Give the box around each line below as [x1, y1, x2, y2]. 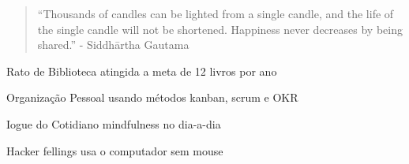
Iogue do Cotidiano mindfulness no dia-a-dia [6, 115, 221, 132]
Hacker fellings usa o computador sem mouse [6, 142, 223, 158]
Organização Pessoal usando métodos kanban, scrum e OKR [6, 89, 298, 106]
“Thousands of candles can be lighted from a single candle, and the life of [37, 6, 394, 21]
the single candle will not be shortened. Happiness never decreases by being [37, 20, 403, 37]
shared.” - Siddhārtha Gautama [37, 36, 189, 53]
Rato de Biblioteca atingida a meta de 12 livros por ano [6, 62, 277, 79]
